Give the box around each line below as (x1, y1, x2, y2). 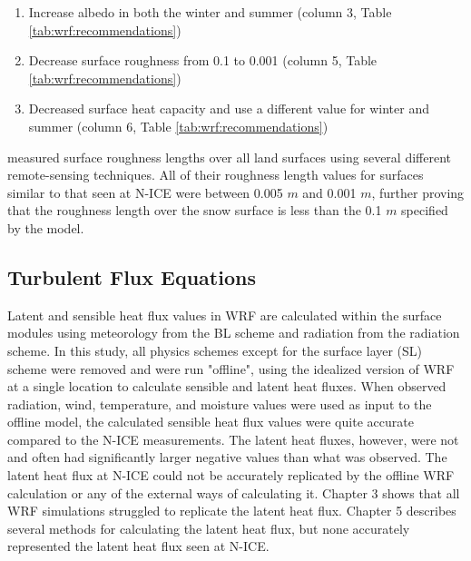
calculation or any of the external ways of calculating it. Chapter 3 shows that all (7, 483, 460, 502)
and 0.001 (302, 182, 357, 202)
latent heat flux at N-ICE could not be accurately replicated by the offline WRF (7, 466, 455, 485)
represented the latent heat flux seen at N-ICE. (7, 536, 270, 556)
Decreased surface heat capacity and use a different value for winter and (28, 99, 429, 118)
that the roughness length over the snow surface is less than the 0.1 (7, 201, 382, 220)
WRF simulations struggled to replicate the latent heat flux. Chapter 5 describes (7, 501, 456, 520)
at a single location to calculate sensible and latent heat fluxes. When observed (7, 377, 446, 396)
